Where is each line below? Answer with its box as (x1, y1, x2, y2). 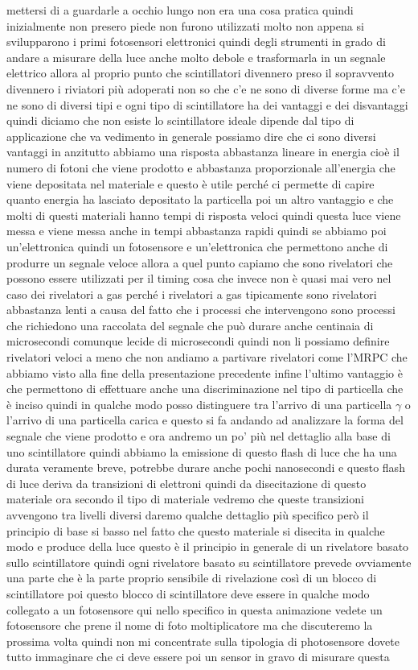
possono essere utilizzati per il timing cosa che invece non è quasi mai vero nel (6, 270, 391, 287)
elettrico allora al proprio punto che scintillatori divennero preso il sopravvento (6, 64, 395, 81)
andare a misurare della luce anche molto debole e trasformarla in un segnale (6, 48, 386, 65)
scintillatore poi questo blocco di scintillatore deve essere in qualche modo (6, 585, 370, 602)
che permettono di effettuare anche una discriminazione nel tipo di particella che (6, 380, 404, 397)
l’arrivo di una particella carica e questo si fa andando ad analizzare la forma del (6, 412, 404, 428)
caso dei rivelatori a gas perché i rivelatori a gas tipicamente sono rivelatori (6, 285, 377, 302)
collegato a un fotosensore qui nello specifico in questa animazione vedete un (6, 601, 383, 618)
